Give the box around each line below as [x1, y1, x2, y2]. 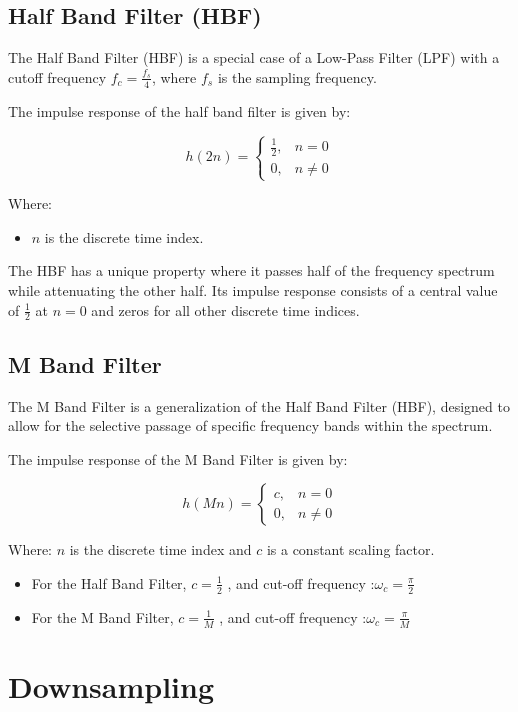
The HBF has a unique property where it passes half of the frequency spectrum [8, 260, 495, 281]
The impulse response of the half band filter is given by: [8, 100, 351, 121]
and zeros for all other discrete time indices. [91, 299, 360, 320]
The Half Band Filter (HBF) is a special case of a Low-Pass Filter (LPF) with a [8, 47, 500, 68]
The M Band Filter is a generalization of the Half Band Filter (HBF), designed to [8, 395, 510, 416]
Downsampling [8, 665, 214, 706]
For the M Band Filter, [31, 606, 174, 627]
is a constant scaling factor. [266, 539, 435, 560]
